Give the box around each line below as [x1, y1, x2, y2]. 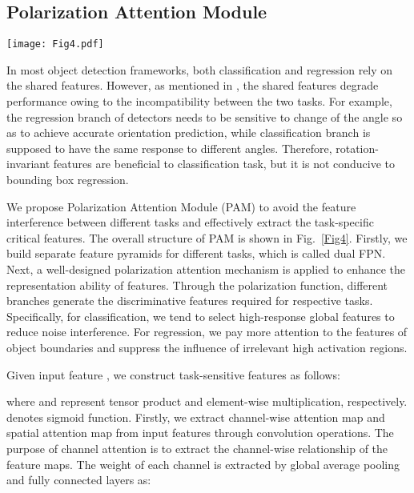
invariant [6, 155, 50, 172]
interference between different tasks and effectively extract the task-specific [6, 214, 374, 230]
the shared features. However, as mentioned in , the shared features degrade [6, 77, 379, 94]
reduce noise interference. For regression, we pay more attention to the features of [6, 323, 408, 340]
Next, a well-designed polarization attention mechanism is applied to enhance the [6, 260, 406, 277]
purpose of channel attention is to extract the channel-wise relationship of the [6, 439, 388, 456]
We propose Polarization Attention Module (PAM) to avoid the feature [6, 198, 356, 214]
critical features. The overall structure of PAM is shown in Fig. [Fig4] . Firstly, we [6, 229, 408, 246]
